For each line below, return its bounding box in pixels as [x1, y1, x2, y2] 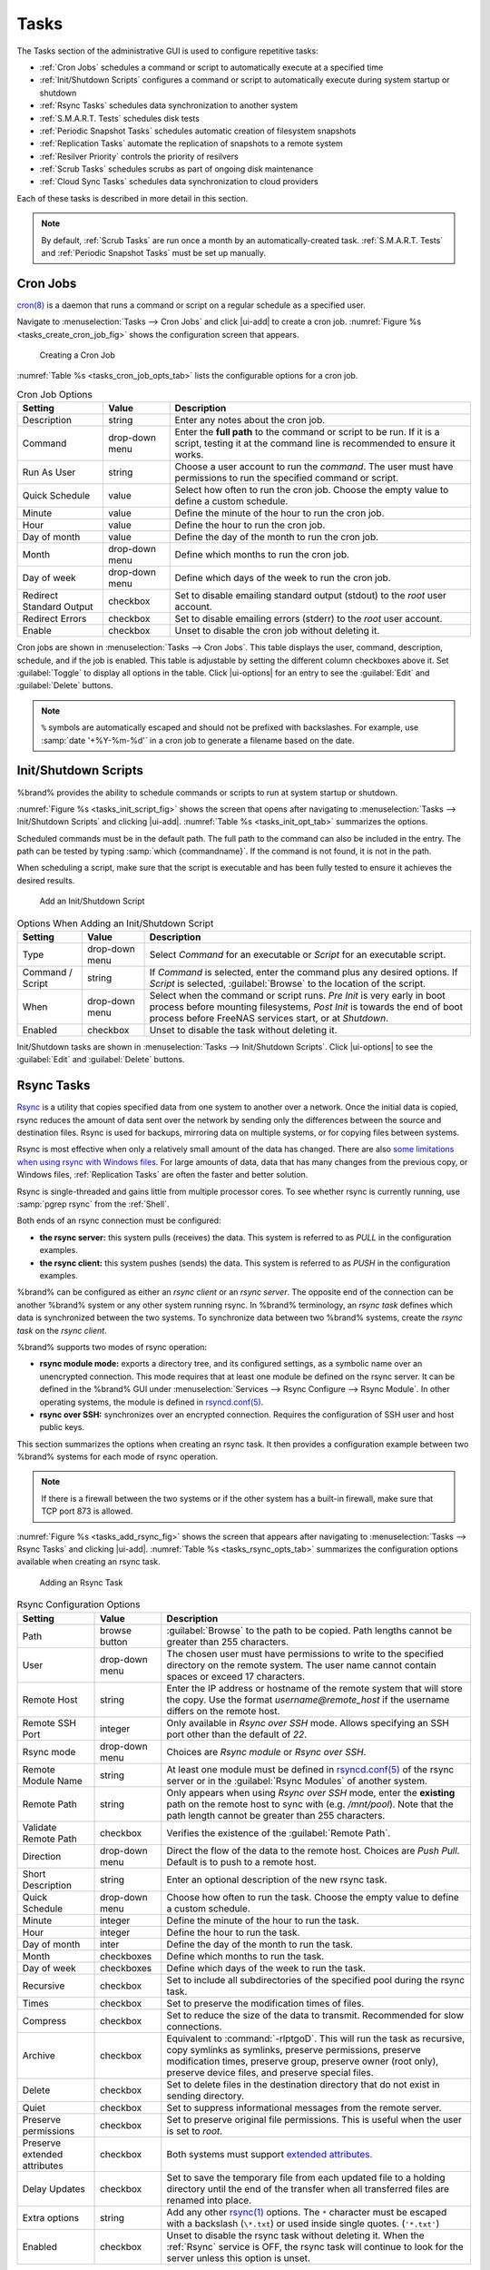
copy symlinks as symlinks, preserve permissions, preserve [166, 2043, 421, 2056]
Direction [22, 1850, 62, 1862]
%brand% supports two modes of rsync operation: [16, 1341, 208, 1352]
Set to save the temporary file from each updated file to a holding [166, 2171, 446, 2184]
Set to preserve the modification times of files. [166, 1997, 365, 2009]
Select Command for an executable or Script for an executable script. [149, 949, 446, 961]
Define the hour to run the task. [166, 1926, 300, 1939]
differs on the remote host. [166, 1704, 280, 1717]
